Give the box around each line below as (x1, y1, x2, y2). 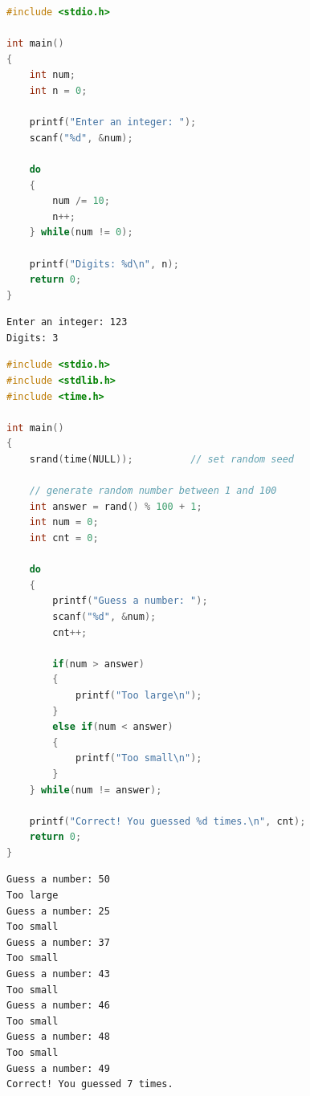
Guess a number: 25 (6, 905, 110, 917)
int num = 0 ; (29, 516, 99, 528)
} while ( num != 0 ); (29, 226, 133, 238)
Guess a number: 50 (6, 874, 110, 886)
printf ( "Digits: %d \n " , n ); (29, 258, 179, 270)
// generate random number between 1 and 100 (29, 485, 277, 497)
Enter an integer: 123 (6, 316, 128, 328)
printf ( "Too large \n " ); (75, 689, 202, 701)
